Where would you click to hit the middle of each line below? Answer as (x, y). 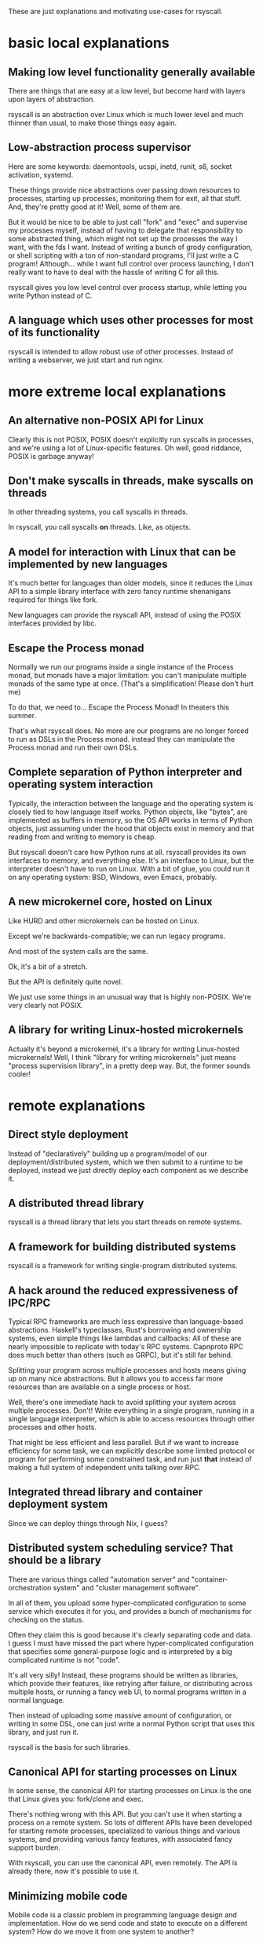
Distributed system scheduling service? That (121, 1548)
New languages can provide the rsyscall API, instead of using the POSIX (125, 615)
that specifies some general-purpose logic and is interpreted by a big (121, 1651)
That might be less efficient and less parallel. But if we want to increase (124, 1442)
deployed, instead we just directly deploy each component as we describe (128, 1170)
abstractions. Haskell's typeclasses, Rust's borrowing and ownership (120, 1329)
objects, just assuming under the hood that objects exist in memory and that (131, 828)
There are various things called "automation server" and (99, 1579)
